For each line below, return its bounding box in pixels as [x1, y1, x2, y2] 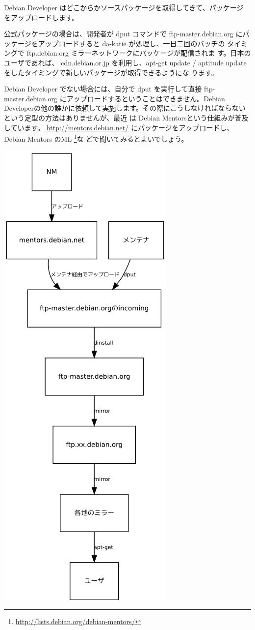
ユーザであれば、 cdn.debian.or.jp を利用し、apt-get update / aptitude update [4, 57, 247, 67]
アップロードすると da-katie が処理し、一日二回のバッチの [38, 38, 225, 48]
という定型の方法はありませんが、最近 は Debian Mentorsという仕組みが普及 [4, 112, 249, 122]
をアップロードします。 [4, 12, 79, 22]
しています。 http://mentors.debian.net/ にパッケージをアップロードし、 [4, 122, 234, 132]
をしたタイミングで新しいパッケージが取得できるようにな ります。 [4, 67, 218, 77]
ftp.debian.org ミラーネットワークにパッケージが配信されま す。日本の [26, 48, 251, 58]
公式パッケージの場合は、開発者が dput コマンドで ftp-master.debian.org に [4, 29, 243, 39]
